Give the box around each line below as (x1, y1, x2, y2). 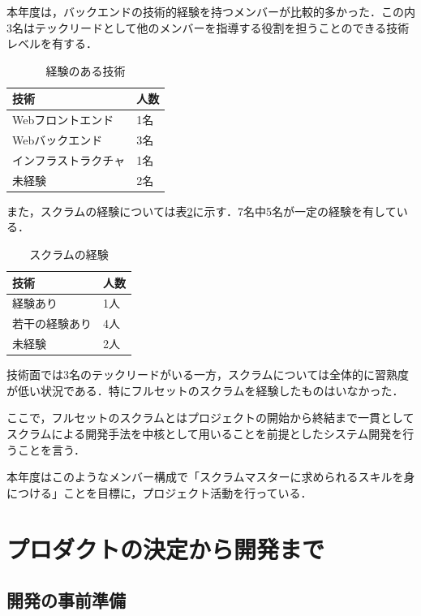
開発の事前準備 (6, 588, 126, 613)
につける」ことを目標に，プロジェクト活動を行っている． (6, 484, 312, 501)
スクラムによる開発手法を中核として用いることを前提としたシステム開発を (6, 425, 403, 442)
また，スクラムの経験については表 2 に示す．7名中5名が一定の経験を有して (6, 202, 397, 219)
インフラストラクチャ (12, 151, 126, 168)
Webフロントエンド (12, 111, 114, 128)
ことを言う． (17, 441, 85, 458)
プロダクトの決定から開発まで (6, 532, 325, 565)
